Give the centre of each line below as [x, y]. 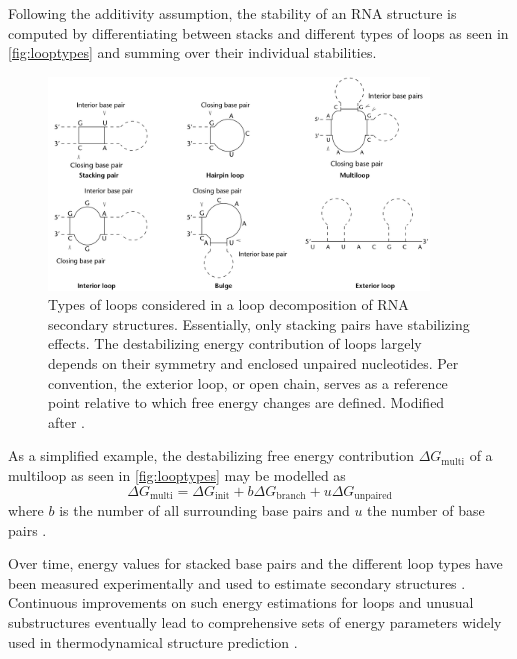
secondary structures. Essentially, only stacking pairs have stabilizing [259, 323]
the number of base [426, 510]
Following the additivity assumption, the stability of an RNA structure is [232, 13]
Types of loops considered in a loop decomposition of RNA [228, 304]
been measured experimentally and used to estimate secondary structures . [237, 582]
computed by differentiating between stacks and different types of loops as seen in [258, 32]
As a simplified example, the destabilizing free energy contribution [211, 455]
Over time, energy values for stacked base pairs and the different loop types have [255, 563]
